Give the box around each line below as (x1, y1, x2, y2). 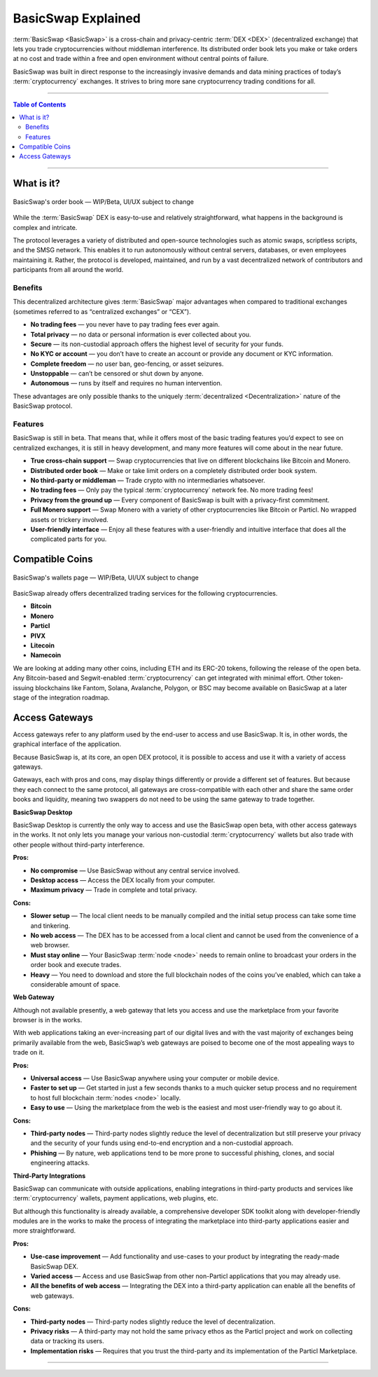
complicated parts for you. (30, 535, 107, 543)
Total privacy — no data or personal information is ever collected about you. (30, 330, 251, 338)
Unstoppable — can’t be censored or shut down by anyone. (30, 369, 204, 378)
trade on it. (13, 1048, 45, 1057)
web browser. (30, 941, 70, 950)
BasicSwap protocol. (13, 402, 73, 410)
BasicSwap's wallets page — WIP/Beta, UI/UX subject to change (13, 573, 199, 582)
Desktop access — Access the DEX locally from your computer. (30, 876, 216, 884)
